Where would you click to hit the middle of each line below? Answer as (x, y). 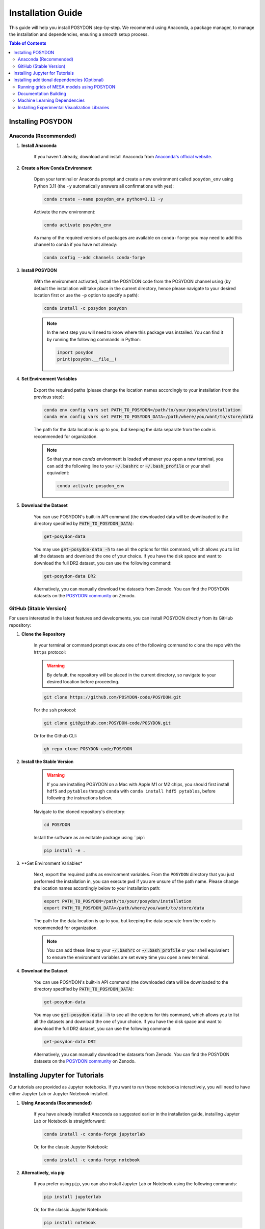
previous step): (49, 397)
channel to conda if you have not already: (76, 244)
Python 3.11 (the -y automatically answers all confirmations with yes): (104, 186)
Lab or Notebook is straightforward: (70, 1121)
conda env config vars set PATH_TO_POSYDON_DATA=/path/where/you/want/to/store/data (149, 417)
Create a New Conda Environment (57, 168)
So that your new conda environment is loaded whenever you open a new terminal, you (135, 459)
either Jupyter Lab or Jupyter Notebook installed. (59, 1094)
